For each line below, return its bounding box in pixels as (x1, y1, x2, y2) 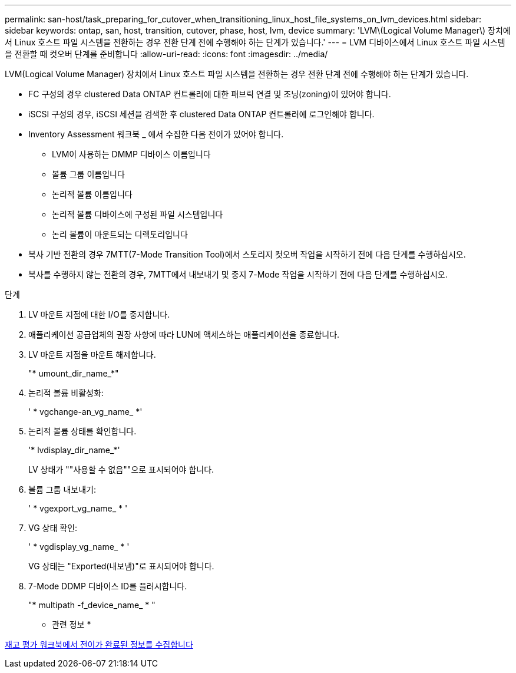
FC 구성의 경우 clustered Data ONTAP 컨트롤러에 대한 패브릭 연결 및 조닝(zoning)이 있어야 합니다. (28, 89, 391, 99)
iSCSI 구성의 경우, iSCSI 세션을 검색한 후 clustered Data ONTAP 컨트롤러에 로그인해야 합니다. (28, 109, 375, 119)
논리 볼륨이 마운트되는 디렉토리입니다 (52, 229, 188, 239)
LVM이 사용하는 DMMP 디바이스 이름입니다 (52, 149, 211, 159)
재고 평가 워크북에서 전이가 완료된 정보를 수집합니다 (5, 639, 193, 649)
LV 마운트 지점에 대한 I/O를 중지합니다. (28, 309, 170, 319)
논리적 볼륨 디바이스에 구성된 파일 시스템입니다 (52, 209, 223, 219)
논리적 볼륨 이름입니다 (52, 189, 133, 199)
